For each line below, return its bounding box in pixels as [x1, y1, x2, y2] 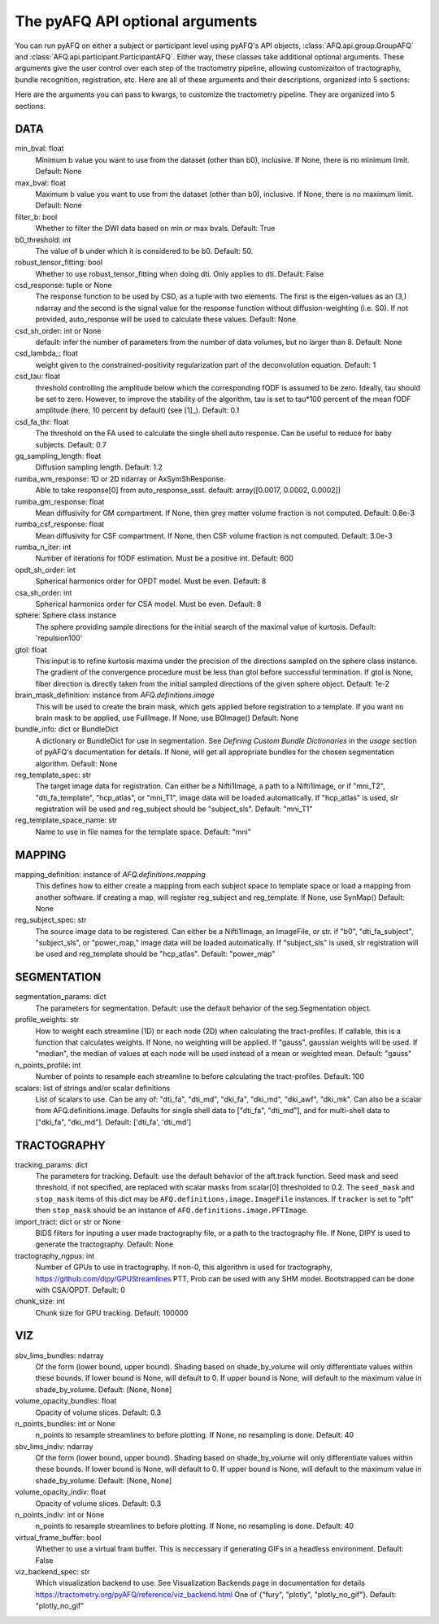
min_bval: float [15, 143, 64, 154]
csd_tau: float [15, 371, 61, 382]
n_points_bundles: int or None [15, 1418, 115, 1428]
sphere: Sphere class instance [15, 610, 117, 620]
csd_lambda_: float [15, 348, 79, 358]
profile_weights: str [15, 1015, 80, 1024]
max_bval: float [15, 177, 67, 187]
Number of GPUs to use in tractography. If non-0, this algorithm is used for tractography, [35, 1262, 333, 1273]
